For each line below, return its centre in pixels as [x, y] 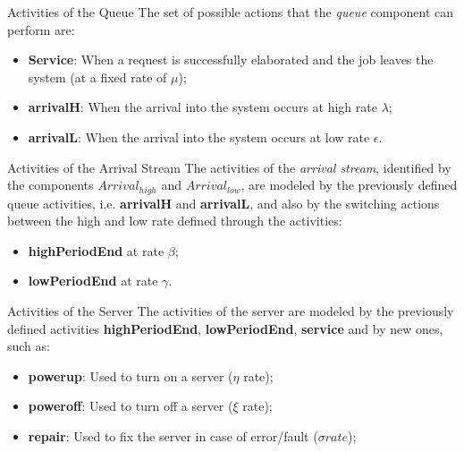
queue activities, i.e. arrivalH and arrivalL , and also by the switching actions [224, 203]
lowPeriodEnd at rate [93, 281]
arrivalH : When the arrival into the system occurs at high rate [202, 107]
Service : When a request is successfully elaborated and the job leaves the [231, 60]
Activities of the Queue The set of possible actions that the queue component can [231, 12]
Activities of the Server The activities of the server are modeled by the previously [231, 310]
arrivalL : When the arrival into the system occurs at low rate [199, 136]
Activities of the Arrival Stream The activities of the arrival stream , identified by [229, 167]
